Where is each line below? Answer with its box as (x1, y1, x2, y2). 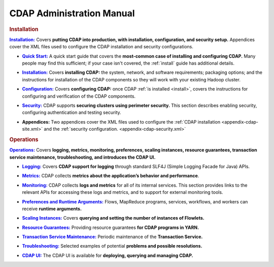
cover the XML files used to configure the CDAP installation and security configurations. (9, 44, 194, 50)
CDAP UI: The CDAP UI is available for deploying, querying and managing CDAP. (22, 252, 193, 258)
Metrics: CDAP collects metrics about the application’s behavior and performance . (22, 173, 199, 179)
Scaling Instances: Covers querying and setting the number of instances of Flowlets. (22, 215, 205, 221)
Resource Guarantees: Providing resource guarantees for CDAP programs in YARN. (22, 224, 199, 230)
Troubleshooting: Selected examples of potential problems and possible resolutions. (22, 243, 202, 249)
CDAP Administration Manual (9, 8, 135, 19)
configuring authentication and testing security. (22, 109, 121, 115)
